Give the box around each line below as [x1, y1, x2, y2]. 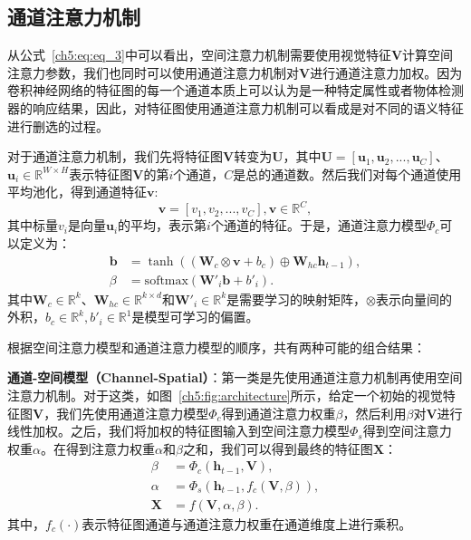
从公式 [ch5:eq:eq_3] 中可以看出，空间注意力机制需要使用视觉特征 [7, 45, 391, 64]
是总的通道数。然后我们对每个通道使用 [233, 164, 462, 183]
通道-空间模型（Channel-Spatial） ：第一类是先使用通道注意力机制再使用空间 [7, 368, 463, 387]
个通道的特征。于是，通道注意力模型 [210, 216, 427, 235]
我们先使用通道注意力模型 [56, 403, 209, 422]
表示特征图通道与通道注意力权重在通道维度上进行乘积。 [82, 514, 412, 533]
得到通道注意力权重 [221, 403, 336, 422]
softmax [144, 274, 188, 287]
